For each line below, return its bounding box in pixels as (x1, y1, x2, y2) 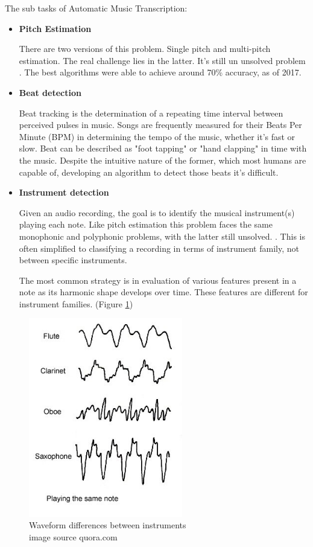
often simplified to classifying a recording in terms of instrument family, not (19, 242, 299, 254)
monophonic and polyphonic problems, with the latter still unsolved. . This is (19, 229, 305, 242)
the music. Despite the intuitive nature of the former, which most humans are (19, 153, 306, 166)
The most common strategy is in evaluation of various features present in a (19, 273, 297, 286)
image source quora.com (29, 530, 118, 543)
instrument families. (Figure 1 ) (19, 297, 133, 310)
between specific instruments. (19, 254, 127, 266)
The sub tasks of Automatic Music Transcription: (5, 2, 188, 14)
